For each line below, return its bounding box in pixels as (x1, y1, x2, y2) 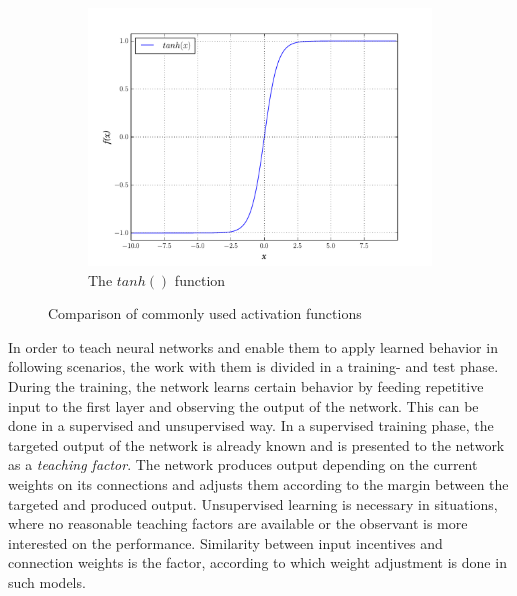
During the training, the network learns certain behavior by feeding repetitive (8, 375, 484, 396)
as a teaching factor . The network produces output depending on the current (8, 454, 478, 475)
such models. (8, 571, 86, 592)
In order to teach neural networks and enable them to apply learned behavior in (8, 336, 498, 357)
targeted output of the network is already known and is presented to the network (8, 434, 505, 455)
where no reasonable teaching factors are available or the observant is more (8, 513, 468, 534)
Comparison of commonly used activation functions (48, 303, 362, 324)
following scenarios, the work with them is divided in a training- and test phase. (8, 356, 499, 377)
